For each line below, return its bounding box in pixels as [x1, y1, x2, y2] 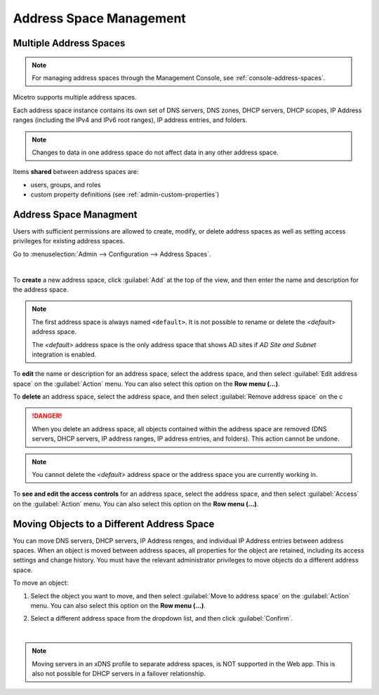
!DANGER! [32, 412, 62, 420]
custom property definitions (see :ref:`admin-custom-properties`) [30, 190, 220, 199]
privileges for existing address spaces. [13, 237, 126, 245]
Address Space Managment [13, 208, 138, 220]
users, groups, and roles [30, 180, 101, 189]
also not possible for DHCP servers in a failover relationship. [32, 670, 206, 677]
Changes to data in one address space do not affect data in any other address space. [32, 148, 279, 156]
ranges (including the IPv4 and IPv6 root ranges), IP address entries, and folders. [13, 116, 248, 124]
